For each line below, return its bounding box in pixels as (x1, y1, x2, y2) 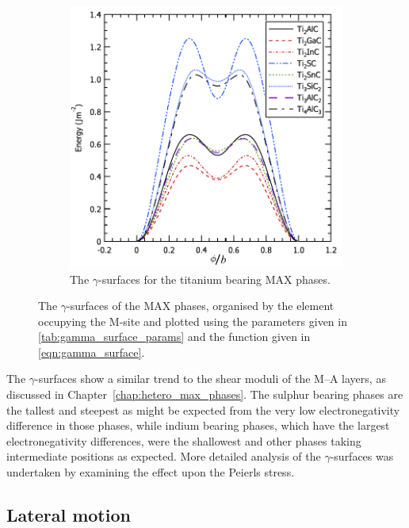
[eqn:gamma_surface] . (38, 343, 145, 360)
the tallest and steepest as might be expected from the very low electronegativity (6, 401, 400, 418)
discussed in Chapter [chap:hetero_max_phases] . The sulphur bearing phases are (6, 386, 403, 403)
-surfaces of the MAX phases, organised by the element (67, 297, 334, 314)
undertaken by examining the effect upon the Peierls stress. (6, 464, 295, 480)
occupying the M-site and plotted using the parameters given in (38, 312, 347, 329)
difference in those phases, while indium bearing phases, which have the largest (6, 417, 390, 434)
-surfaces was (330, 448, 394, 465)
